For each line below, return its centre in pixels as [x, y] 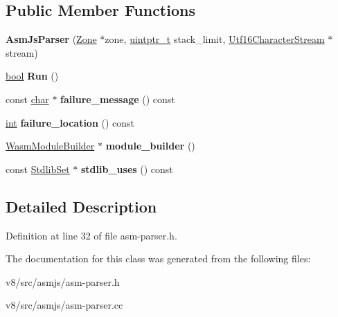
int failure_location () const [70, 122]
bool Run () [32, 76]
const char [27, 99]
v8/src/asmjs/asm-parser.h [63, 281]
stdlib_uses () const [127, 169]
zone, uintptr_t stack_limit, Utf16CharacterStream [215, 39]
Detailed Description [81, 206]
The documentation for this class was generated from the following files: [158, 259]
